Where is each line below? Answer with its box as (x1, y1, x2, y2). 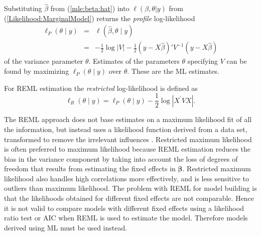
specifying (187, 56, 218, 66)
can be (226, 56, 247, 66)
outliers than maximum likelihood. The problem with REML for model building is (4, 183, 257, 193)
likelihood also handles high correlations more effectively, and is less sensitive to (4, 173, 249, 183)
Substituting (4, 3, 42, 14)
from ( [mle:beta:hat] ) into (50, 3, 129, 14)
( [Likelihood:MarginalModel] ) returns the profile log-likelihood (4, 13, 195, 23)
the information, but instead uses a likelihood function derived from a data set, (4, 124, 247, 134)
